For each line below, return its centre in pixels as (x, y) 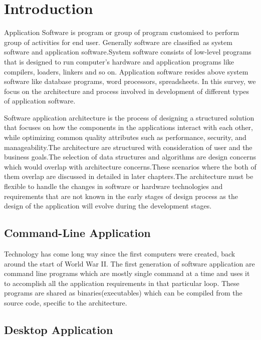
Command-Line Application (77, 233)
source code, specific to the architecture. (66, 302)
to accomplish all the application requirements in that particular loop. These (122, 283)
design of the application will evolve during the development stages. (108, 206)
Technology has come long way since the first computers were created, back (120, 254)
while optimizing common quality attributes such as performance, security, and (125, 137)
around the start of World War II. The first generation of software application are (129, 263)
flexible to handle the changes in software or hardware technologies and (113, 186)
